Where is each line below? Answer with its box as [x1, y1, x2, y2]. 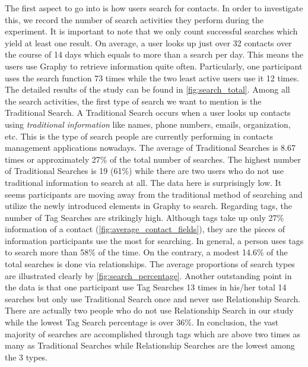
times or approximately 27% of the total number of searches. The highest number [5, 153, 301, 165]
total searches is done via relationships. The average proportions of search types [5, 258, 295, 270]
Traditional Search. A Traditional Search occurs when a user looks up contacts [5, 106, 291, 119]
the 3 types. [5, 350, 48, 363]
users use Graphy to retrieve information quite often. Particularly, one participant [5, 59, 303, 72]
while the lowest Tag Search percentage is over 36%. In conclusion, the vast [5, 316, 279, 328]
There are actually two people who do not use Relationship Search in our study [5, 304, 294, 317]
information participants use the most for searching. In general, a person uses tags [5, 234, 304, 246]
